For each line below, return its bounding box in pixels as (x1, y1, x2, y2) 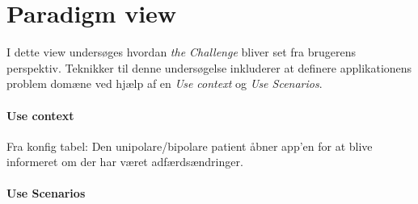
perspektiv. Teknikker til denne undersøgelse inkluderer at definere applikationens (6, 59, 412, 76)
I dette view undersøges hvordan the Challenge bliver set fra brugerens (6, 44, 357, 60)
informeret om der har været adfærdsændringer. (6, 153, 243, 170)
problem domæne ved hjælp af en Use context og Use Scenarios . (6, 75, 323, 92)
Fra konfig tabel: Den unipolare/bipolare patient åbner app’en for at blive (6, 137, 373, 154)
